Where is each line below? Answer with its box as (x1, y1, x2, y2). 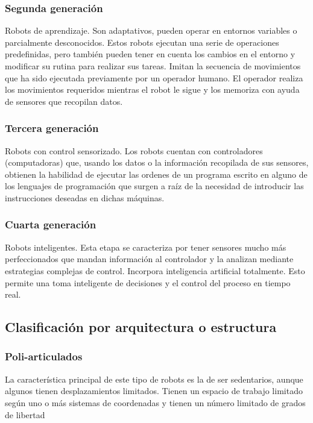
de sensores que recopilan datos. (5, 95, 123, 107)
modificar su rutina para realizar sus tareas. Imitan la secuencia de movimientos (5, 60, 301, 72)
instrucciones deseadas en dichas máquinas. (5, 191, 165, 204)
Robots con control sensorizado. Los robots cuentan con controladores (5, 144, 263, 157)
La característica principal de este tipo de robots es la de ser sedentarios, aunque (5, 372, 303, 385)
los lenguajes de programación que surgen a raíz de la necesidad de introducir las (5, 180, 304, 192)
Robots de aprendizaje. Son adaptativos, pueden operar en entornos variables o (5, 24, 297, 37)
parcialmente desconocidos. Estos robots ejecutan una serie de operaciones (5, 36, 279, 48)
